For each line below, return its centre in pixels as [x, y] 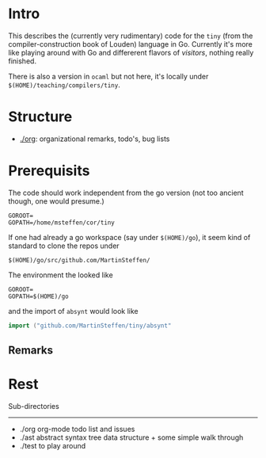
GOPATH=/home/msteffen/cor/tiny [61, 223]
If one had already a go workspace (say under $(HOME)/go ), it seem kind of [129, 237]
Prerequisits [49, 171]
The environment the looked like [61, 275]
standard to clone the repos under [64, 246]
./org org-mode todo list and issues [77, 429]
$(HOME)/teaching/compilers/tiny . [64, 85]
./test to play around [53, 446]
